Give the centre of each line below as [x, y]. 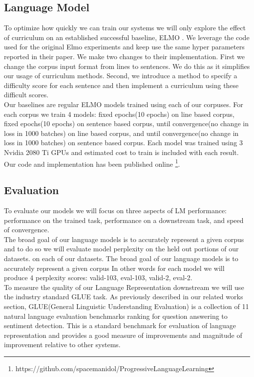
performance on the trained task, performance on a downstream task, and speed [124, 220]
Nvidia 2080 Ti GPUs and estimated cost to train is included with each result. [121, 152]
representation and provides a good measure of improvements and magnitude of [123, 335]
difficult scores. [26, 95]
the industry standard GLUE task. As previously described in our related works [124, 297]
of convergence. [27, 230]
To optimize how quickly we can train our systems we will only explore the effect [125, 28]
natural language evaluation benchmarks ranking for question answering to [116, 316]
